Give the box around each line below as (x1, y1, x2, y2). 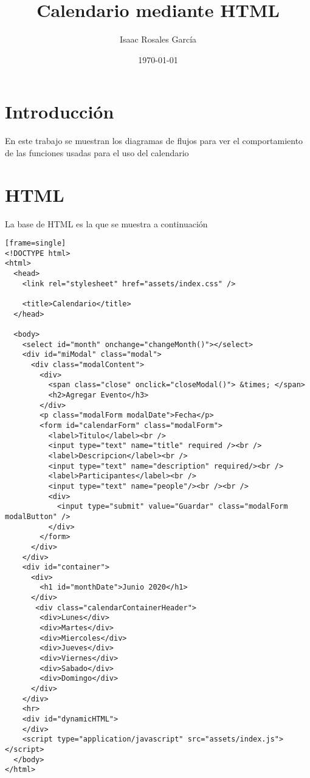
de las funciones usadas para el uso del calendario (5, 146, 189, 159)
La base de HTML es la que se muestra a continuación (5, 217, 208, 230)
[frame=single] (5, 239, 66, 248)
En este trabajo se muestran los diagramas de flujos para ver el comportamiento (5, 134, 303, 147)
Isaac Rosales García (119, 33, 197, 46)
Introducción (5, 99, 114, 124)
